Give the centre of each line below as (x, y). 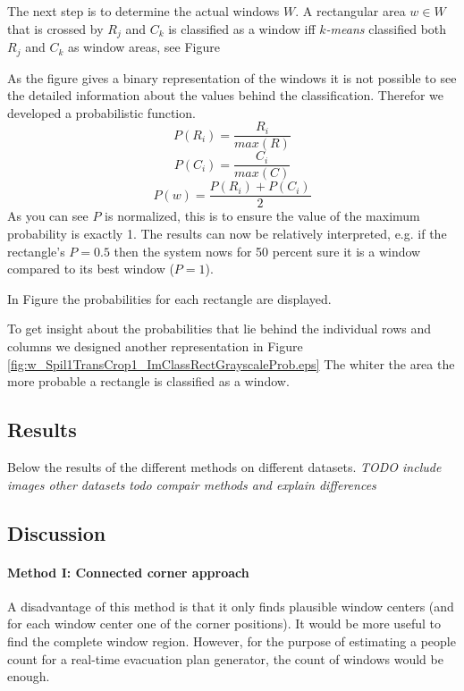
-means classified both (386, 28)
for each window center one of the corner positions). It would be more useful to (224, 624)
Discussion (57, 532)
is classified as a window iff (242, 28)
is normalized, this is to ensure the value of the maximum (262, 216)
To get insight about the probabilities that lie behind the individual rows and (219, 329)
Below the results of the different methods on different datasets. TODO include (224, 467)
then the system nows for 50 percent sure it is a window (267, 251)
